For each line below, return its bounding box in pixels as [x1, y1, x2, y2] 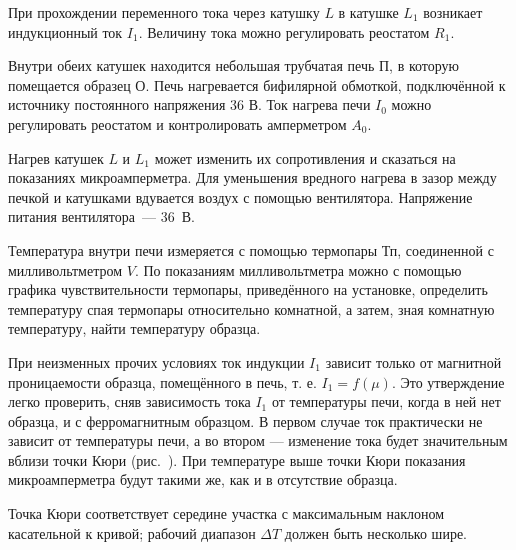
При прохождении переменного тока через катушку [8, 2, 320, 22]
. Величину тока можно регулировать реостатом [138, 21, 430, 42]
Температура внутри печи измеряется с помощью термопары [8, 239, 378, 260]
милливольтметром [8, 259, 123, 280]
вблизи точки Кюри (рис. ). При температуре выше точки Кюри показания [8, 449, 466, 470]
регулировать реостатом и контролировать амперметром [8, 113, 347, 134]
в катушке [338, 2, 399, 22]
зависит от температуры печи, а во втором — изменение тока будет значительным [8, 430, 508, 451]
